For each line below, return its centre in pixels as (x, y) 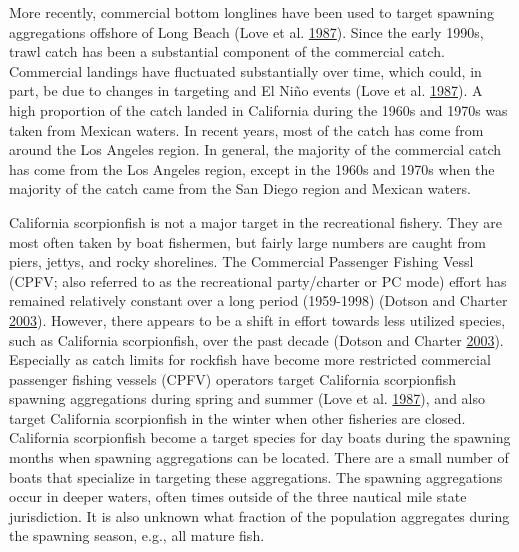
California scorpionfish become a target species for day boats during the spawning (260, 437)
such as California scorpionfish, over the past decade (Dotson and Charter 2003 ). (256, 339)
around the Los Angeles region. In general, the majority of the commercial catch (255, 149)
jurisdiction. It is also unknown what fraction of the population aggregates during (259, 515)
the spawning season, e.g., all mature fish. (137, 535)
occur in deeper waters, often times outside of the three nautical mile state (238, 496)
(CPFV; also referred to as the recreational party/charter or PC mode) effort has (258, 280)
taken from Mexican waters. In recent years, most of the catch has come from (246, 129)
